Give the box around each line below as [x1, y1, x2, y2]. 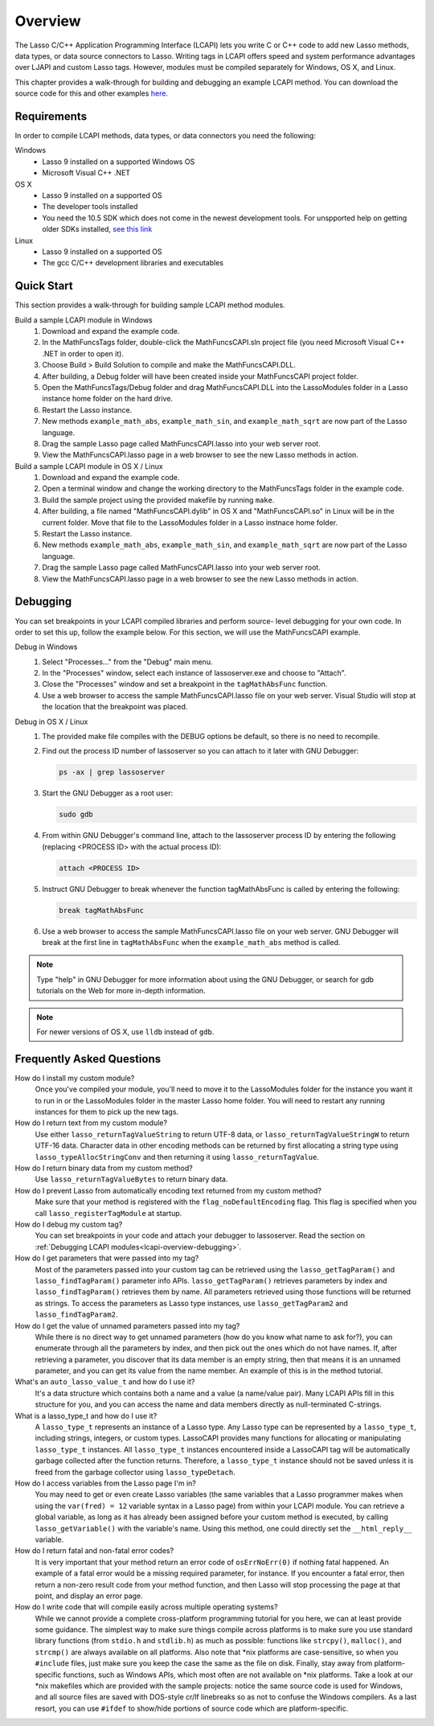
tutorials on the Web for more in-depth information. [36, 986, 206, 996]
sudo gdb [59, 810, 94, 820]
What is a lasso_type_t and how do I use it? [14, 1411, 158, 1420]
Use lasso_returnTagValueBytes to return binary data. [35, 1174, 228, 1184]
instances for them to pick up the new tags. [35, 1107, 179, 1117]
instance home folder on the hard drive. [42, 394, 173, 404]
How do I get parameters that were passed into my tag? [14, 1253, 199, 1263]
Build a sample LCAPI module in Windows [14, 314, 153, 325]
